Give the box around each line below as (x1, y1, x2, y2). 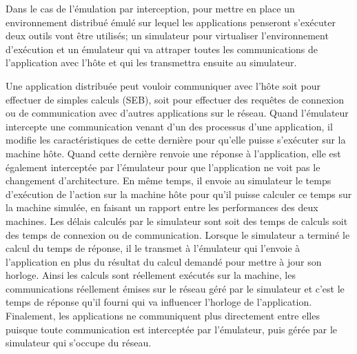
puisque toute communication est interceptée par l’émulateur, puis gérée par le (6, 322, 338, 336)
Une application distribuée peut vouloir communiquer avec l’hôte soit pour (6, 78, 320, 92)
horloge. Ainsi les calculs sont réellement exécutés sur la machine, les (6, 268, 296, 282)
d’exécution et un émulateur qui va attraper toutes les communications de (6, 41, 318, 56)
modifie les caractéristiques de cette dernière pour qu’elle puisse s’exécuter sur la (6, 132, 346, 147)
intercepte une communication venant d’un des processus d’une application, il (6, 119, 333, 133)
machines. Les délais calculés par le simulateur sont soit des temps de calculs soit (6, 213, 348, 228)
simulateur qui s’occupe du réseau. (6, 335, 152, 350)
